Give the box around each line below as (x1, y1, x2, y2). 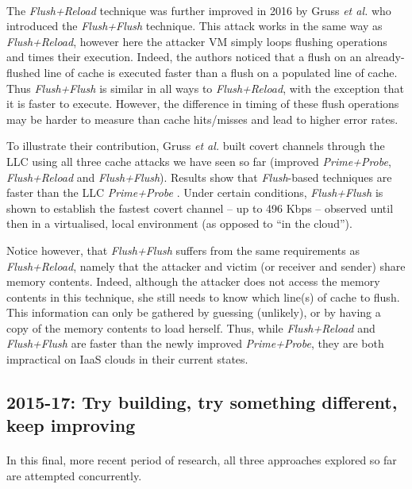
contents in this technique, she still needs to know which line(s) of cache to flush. (6, 288, 400, 305)
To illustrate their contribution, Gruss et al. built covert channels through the (6, 137, 385, 154)
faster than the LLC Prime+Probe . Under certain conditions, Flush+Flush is (6, 184, 383, 201)
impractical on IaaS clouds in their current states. (6, 351, 248, 368)
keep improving (6, 413, 136, 437)
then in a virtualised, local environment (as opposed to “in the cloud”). (6, 215, 352, 232)
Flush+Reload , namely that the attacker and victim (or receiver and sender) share (6, 257, 406, 274)
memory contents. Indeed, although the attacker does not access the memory (6, 273, 380, 290)
